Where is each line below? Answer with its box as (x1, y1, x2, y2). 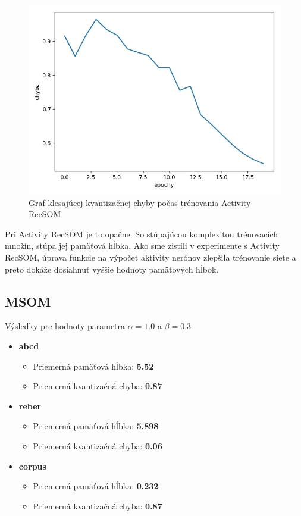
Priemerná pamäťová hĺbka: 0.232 (33, 480, 159, 492)
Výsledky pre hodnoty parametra (5, 320, 126, 332)
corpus (18, 459, 46, 472)
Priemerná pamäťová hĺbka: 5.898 (33, 420, 159, 432)
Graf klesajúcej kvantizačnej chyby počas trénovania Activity (29, 196, 251, 208)
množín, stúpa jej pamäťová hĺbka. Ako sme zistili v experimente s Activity (5, 239, 280, 252)
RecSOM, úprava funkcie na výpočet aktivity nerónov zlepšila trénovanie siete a (5, 251, 296, 263)
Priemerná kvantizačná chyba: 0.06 (33, 439, 162, 452)
